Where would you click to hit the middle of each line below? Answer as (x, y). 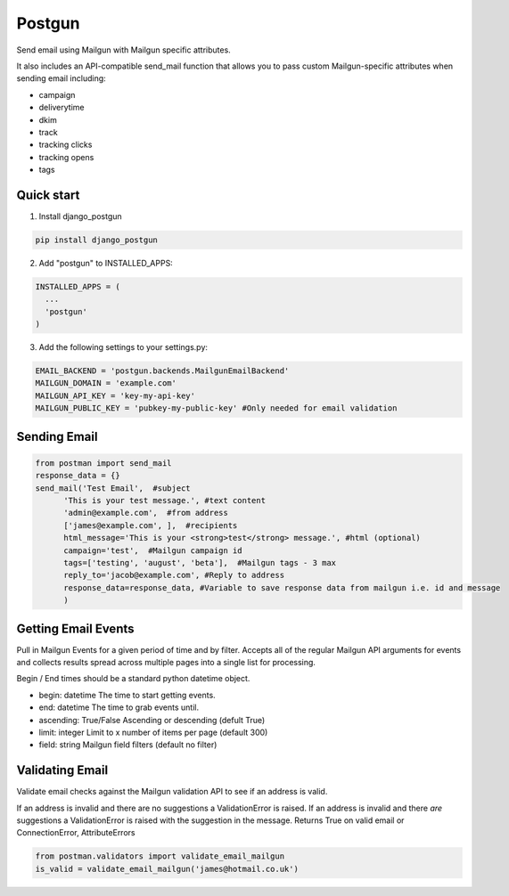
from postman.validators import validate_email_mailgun (160, 856)
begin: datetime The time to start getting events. (127, 695)
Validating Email (62, 770)
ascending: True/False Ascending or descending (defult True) (152, 720)
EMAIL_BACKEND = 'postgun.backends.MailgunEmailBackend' (162, 371)
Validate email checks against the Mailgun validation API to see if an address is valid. (172, 792)
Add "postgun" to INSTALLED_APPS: (106, 263)
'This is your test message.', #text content (165, 500)
